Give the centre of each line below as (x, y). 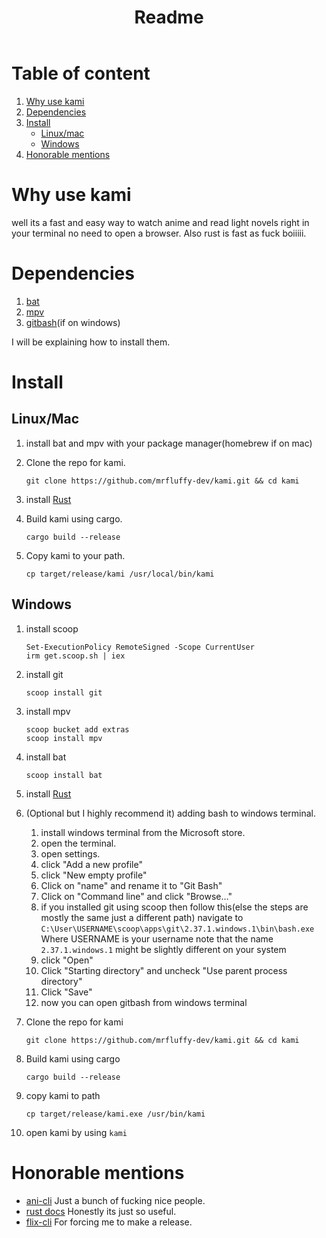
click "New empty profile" (94, 875)
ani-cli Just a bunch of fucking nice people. (115, 1200)
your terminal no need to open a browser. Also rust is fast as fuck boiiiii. (159, 233)
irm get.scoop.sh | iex (75, 656)
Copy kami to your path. (75, 555)
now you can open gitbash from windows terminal (144, 1002)
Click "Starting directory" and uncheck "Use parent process (164, 970)
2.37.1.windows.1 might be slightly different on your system (163, 949)
